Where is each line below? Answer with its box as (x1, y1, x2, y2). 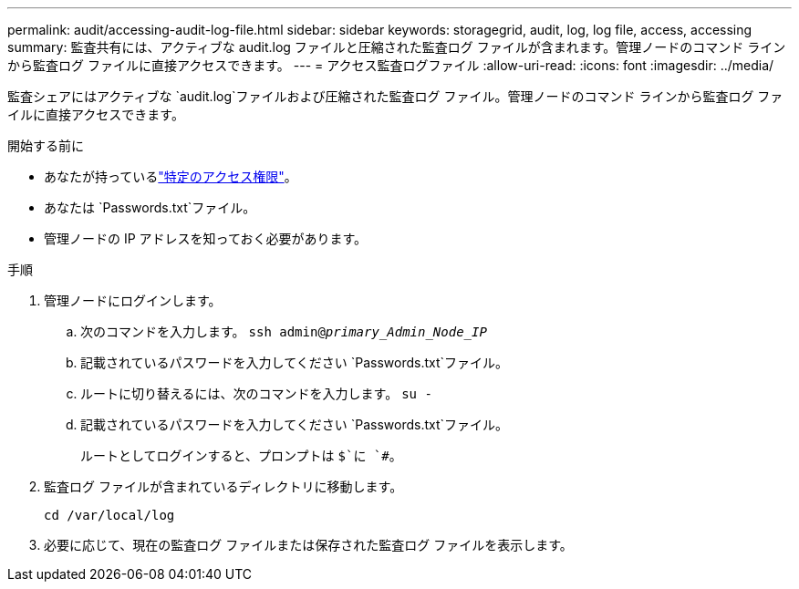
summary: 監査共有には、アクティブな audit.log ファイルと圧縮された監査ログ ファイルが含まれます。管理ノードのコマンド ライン (7, 39, 786, 55)
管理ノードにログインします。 (44, 293, 222, 308)
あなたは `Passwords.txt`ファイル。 (44, 200, 256, 215)
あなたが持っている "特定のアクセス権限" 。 (44, 169, 297, 184)
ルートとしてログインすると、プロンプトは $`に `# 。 (80, 448, 402, 463)
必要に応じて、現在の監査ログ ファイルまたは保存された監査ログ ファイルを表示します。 (44, 537, 573, 553)
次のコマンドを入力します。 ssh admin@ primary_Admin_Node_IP (80, 324, 487, 339)
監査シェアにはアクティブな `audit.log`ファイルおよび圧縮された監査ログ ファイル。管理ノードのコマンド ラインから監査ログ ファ (7, 88, 783, 104)
